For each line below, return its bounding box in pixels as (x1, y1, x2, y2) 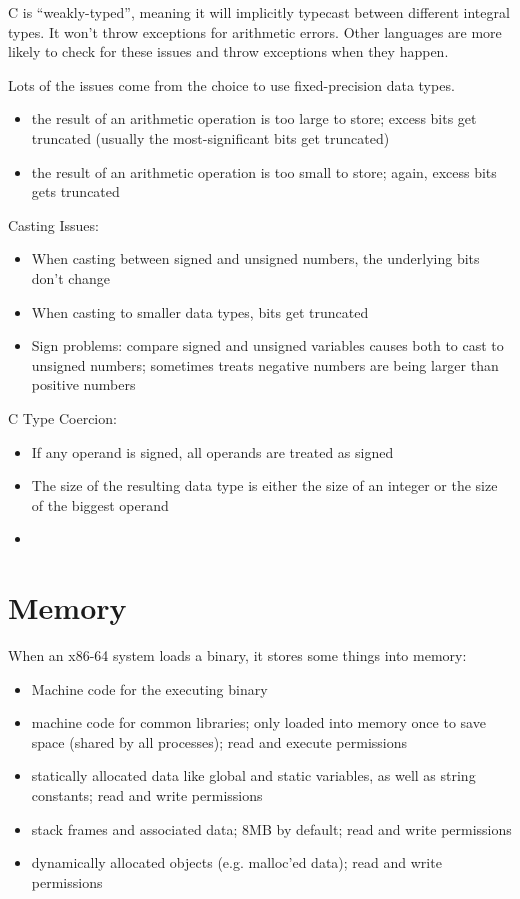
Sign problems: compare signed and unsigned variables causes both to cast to (31, 335, 504, 356)
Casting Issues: (8, 214, 99, 235)
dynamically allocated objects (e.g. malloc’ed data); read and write (31, 852, 442, 873)
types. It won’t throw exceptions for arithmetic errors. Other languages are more (8, 21, 502, 42)
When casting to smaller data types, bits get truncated (31, 301, 369, 322)
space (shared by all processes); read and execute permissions (31, 731, 408, 752)
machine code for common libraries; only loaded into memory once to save (31, 712, 486, 733)
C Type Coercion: (8, 407, 117, 428)
